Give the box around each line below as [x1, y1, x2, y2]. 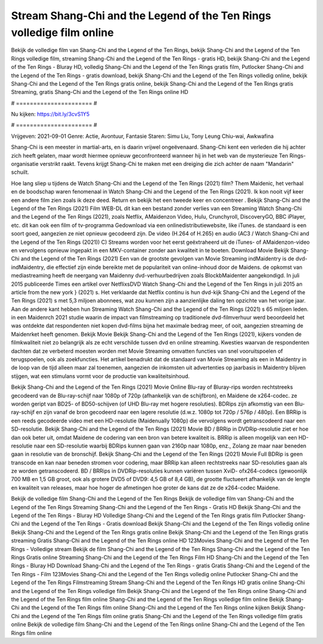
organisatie [11, 161, 39, 168]
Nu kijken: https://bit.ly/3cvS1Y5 [11, 111, 90, 118]
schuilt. [11, 168, 29, 176]
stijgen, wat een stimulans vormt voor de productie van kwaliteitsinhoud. [11, 372, 190, 380]
